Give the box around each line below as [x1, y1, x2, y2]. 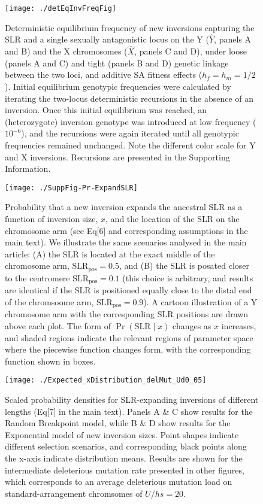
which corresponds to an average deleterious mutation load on [5, 475, 232, 488]
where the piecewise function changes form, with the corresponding [5, 343, 251, 356]
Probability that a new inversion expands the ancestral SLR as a [5, 201, 243, 213]
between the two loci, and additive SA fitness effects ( [5, 68, 202, 81]
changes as [173, 319, 211, 332]
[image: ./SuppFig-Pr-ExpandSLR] [5, 183, 138, 192]
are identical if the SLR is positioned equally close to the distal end [5, 284, 252, 296]
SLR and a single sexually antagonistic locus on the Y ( [5, 33, 209, 45]
